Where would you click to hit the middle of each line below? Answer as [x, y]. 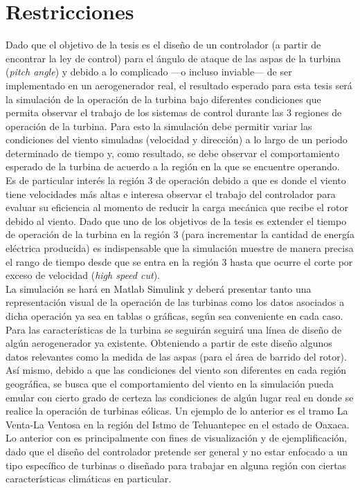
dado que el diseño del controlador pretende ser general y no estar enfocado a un [177, 451]
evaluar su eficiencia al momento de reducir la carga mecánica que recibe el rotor [177, 207]
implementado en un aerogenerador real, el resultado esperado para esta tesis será [179, 85]
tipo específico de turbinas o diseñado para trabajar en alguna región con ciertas [176, 465]
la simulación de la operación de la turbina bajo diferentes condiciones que [163, 99]
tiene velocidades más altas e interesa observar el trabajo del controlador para [171, 193]
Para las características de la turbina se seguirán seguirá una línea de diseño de [174, 329]
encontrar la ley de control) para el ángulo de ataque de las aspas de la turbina [173, 58]
